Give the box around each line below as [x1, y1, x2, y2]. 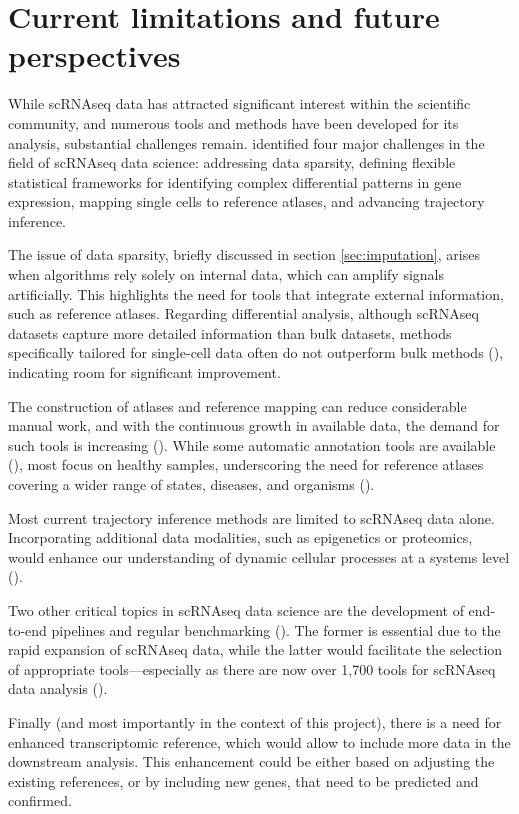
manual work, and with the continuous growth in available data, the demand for [8, 415, 500, 436]
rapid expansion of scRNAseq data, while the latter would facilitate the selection [8, 639, 503, 660]
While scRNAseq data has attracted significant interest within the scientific [8, 93, 471, 114]
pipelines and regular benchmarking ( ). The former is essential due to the [51, 619, 501, 640]
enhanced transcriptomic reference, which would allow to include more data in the [8, 731, 511, 752]
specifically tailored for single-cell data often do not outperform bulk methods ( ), [8, 342, 504, 363]
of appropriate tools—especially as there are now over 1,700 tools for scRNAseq [8, 658, 496, 679]
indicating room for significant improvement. [8, 362, 281, 383]
